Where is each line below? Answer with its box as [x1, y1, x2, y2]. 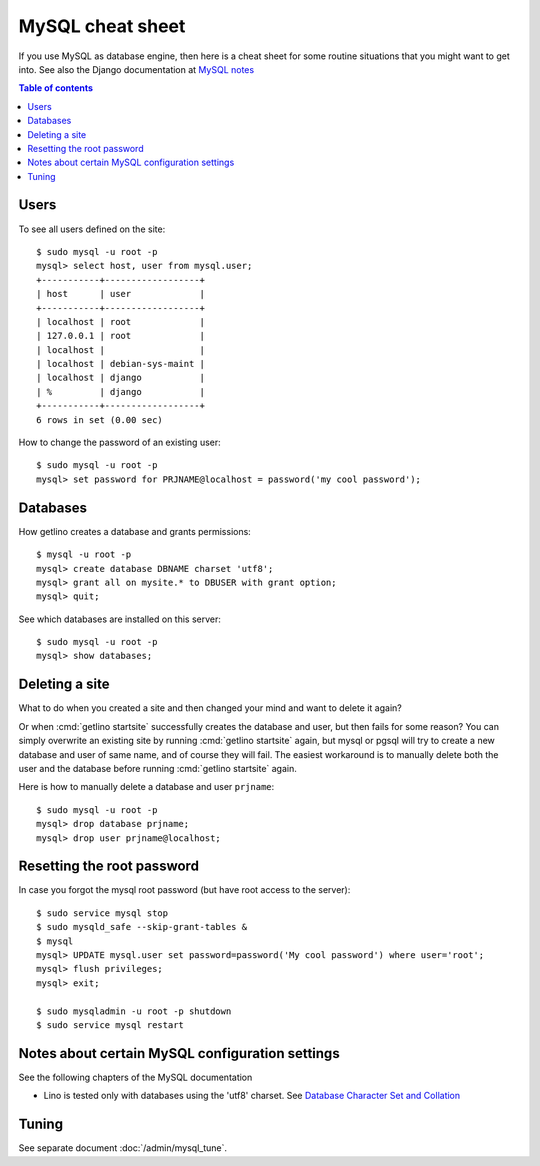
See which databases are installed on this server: [18, 613, 222, 625]
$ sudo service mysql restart [36, 1019, 185, 1030]
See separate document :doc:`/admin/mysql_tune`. [18, 1142, 228, 1154]
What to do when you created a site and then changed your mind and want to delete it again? [18, 702, 402, 714]
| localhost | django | [36, 372, 205, 384]
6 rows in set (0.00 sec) [36, 414, 164, 425]
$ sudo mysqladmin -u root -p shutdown [36, 1005, 232, 1017]
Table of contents [18, 82, 94, 94]
